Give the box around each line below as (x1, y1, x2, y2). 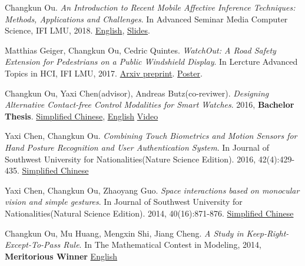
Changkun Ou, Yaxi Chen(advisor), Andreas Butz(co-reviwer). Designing (5, 87, 269, 99)
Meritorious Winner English (5, 250, 117, 262)
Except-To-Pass (5, 238, 61, 251)
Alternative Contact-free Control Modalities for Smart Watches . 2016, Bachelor (5, 98, 294, 111)
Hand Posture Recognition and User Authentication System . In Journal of (5, 141, 269, 153)
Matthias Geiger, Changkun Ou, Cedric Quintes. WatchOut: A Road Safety (5, 44, 276, 56)
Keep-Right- (246, 227, 289, 239)
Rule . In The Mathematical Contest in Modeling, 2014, (63, 238, 261, 251)
